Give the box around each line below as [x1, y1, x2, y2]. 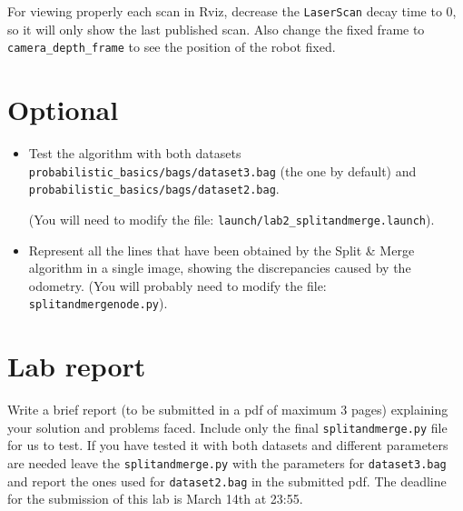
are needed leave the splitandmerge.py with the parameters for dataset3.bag [7, 454, 447, 472]
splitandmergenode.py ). [28, 294, 168, 313]
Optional [7, 91, 119, 128]
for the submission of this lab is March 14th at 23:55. [7, 489, 303, 508]
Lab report [7, 347, 146, 385]
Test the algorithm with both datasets [28, 144, 241, 163]
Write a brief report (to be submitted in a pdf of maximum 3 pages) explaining [7, 400, 448, 419]
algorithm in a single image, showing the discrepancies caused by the [28, 258, 411, 277]
